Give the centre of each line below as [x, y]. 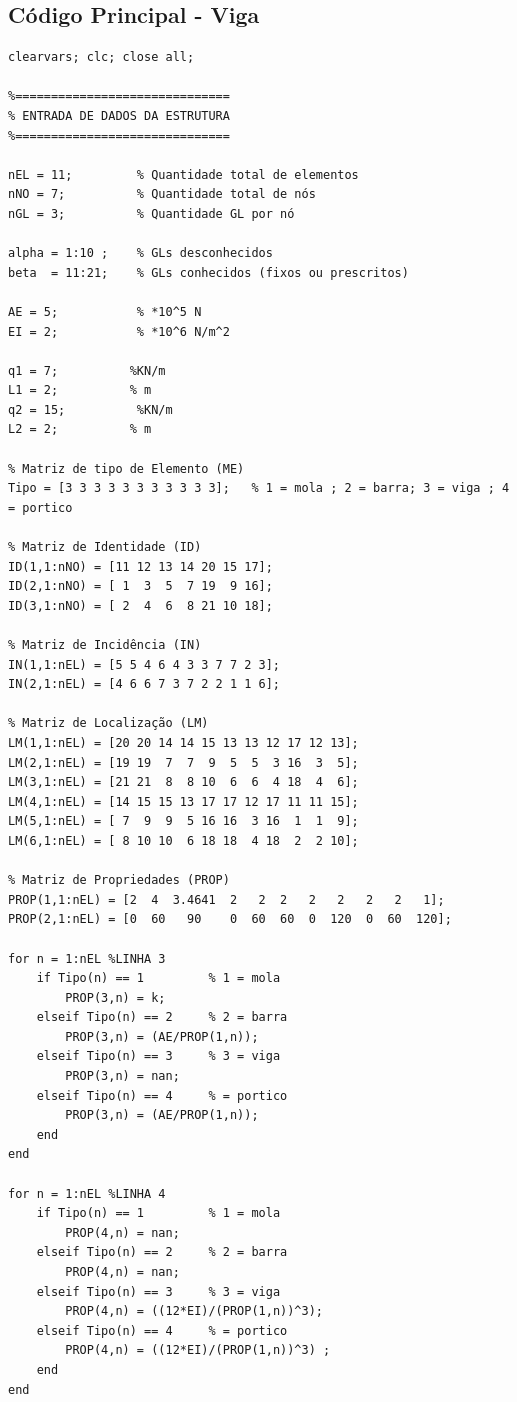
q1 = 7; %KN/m [87, 370]
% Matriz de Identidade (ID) [105, 547]
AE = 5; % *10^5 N [105, 311]
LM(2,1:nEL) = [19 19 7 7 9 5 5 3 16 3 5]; [183, 762]
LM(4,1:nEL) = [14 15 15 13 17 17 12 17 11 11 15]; [183, 801]
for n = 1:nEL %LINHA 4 [87, 1193]
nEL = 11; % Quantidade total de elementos [183, 174]
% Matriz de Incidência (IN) [105, 645]
